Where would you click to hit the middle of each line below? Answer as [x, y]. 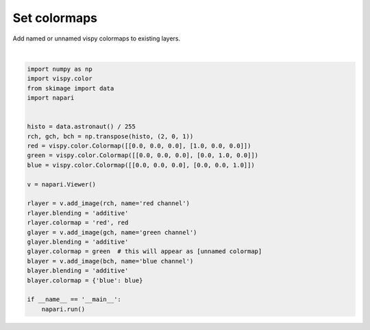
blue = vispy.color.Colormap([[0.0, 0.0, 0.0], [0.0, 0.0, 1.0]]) [141, 165]
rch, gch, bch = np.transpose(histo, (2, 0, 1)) [110, 136]
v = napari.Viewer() [61, 184]
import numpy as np [60, 69]
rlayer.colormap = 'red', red [78, 223]
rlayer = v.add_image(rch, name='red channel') [108, 203]
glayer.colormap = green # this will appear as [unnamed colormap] [145, 251]
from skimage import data [71, 88]
